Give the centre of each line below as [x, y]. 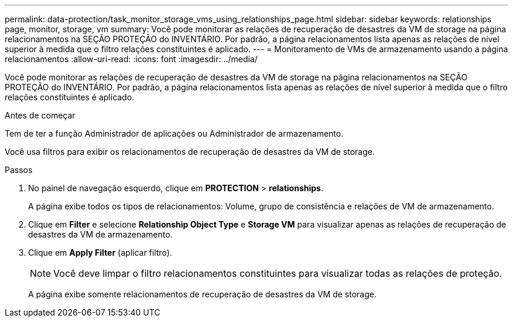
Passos [19, 170]
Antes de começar [40, 115]
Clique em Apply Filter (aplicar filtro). [100, 252]
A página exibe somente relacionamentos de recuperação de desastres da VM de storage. [202, 294]
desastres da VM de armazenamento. [100, 234]
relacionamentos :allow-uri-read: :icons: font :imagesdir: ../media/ [131, 59]
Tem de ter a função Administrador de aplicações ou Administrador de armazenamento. [174, 133]
